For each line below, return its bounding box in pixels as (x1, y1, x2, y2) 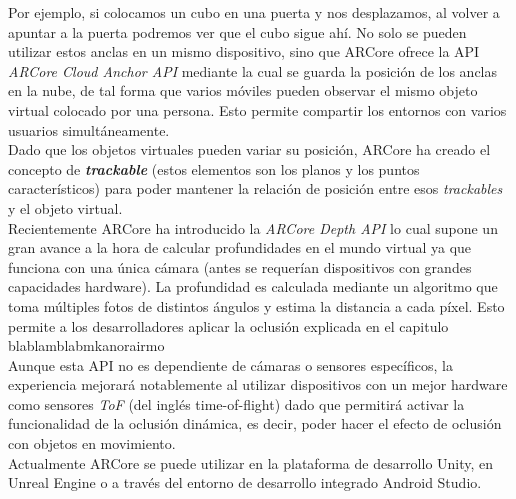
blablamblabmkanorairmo (8, 335, 165, 356)
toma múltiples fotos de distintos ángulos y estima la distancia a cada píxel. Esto (8, 295, 505, 316)
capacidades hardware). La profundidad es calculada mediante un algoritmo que (8, 276, 498, 297)
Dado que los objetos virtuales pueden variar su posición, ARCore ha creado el (8, 139, 491, 160)
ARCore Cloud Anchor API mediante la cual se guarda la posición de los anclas (8, 60, 498, 81)
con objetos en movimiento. (8, 433, 176, 454)
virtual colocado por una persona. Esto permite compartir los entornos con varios (8, 99, 507, 120)
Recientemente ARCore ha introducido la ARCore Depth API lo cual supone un (8, 217, 498, 238)
